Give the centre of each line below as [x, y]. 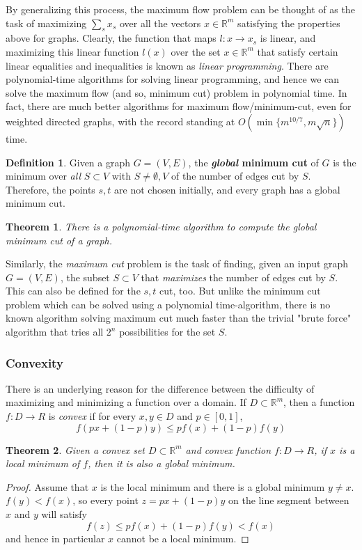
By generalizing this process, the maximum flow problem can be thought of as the [180, 9]
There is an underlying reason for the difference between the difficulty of [160, 388]
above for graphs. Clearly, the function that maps [111, 38]
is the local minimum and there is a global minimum [213, 486]
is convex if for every [92, 416]
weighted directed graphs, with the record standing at [120, 121]
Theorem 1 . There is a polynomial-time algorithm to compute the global [161, 226]
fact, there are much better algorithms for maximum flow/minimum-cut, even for [179, 106]
